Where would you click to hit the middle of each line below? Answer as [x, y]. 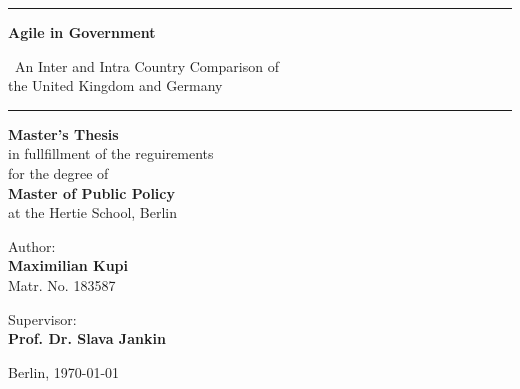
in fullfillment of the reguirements [111, 153]
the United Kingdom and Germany [115, 85]
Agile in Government [82, 32]
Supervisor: [42, 318]
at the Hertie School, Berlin [93, 212]
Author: [32, 245]
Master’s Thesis [63, 133]
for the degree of [58, 172]
